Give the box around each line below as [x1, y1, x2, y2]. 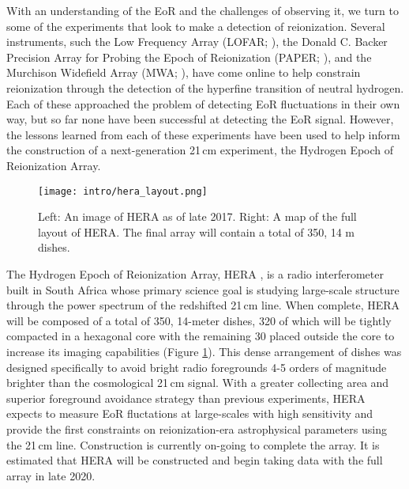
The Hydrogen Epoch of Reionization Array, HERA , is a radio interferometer [6, 265, 384, 282]
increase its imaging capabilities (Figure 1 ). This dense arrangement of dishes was [6, 343, 402, 359]
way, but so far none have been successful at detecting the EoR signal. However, [6, 111, 394, 127]
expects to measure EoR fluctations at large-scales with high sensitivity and [6, 405, 373, 422]
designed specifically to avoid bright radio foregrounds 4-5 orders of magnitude [6, 358, 387, 375]
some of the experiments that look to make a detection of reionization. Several [6, 17, 385, 34]
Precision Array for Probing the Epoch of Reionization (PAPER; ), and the [6, 48, 372, 65]
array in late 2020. [6, 467, 96, 483]
